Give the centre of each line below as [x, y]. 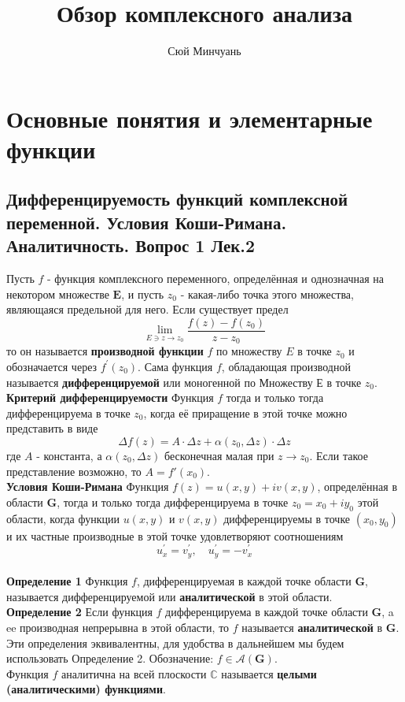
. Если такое [339, 455]
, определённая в [357, 487]
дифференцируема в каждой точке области [267, 612]
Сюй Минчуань [204, 51]
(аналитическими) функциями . [86, 689]
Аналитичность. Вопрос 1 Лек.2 [131, 245]
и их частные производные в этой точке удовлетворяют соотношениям [175, 535]
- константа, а [69, 455]
